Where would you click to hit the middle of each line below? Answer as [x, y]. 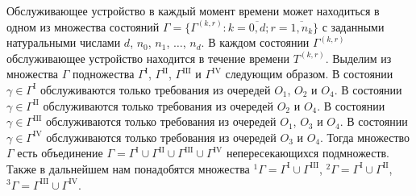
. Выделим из [358, 58]
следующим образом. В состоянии [309, 74]
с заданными [353, 26]
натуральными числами [64, 42]
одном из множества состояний [83, 26]
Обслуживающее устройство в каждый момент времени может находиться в [193, 10]
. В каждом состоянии [255, 42]
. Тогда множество [365, 137]
